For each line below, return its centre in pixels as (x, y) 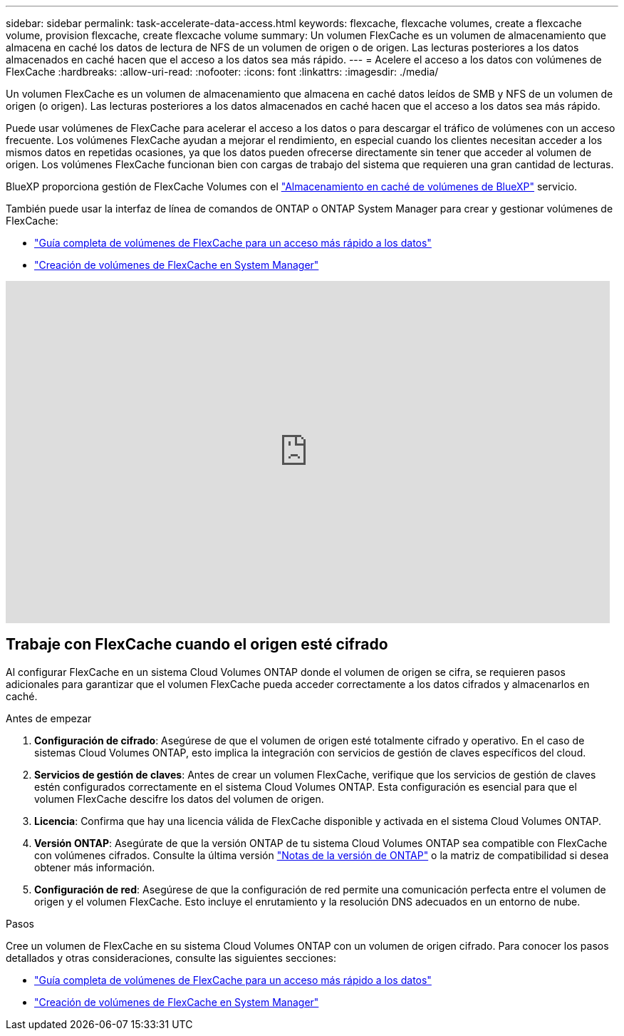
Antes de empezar (49, 718)
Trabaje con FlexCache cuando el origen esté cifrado (197, 645)
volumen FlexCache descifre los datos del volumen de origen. (179, 799)
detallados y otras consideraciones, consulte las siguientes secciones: (171, 958)
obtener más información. (95, 867)
